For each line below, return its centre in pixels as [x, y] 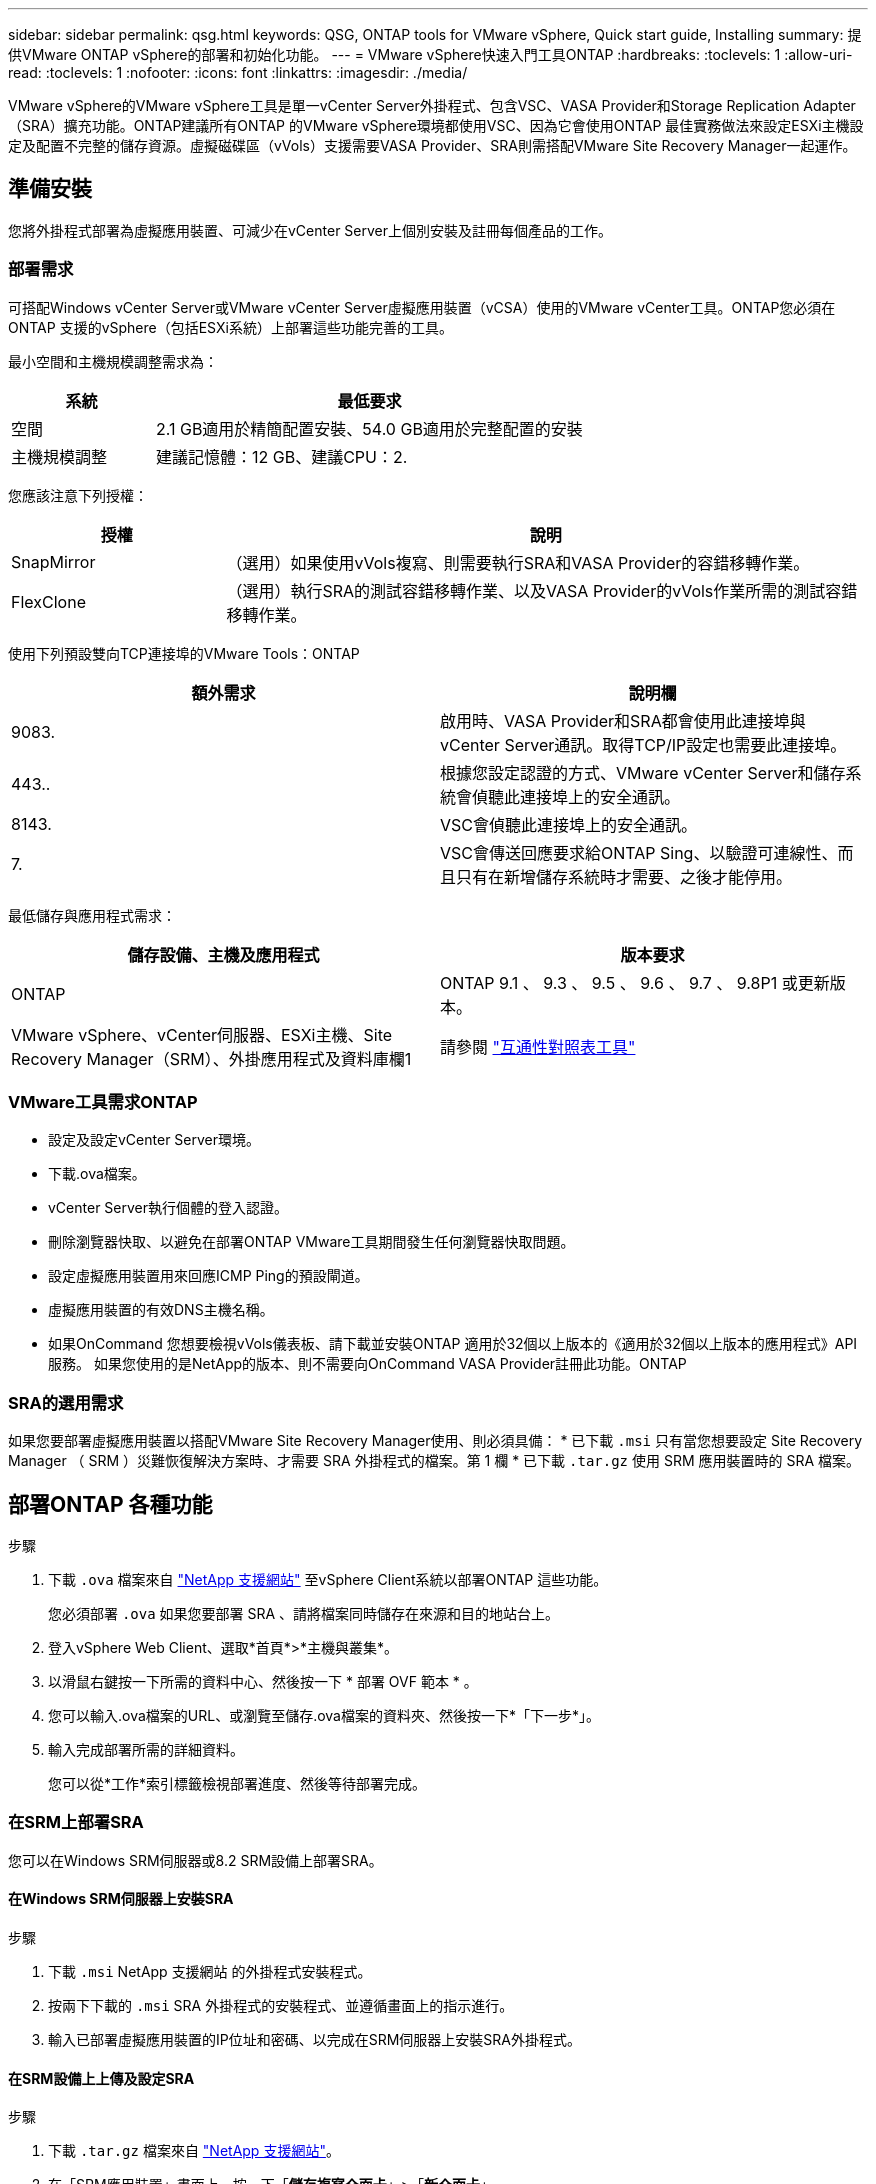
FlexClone [48, 601]
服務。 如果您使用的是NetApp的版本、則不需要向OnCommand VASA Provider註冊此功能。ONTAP [367, 1364]
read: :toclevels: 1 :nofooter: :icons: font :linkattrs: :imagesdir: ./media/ [238, 72]
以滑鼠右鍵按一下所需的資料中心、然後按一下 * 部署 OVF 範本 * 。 [263, 1681]
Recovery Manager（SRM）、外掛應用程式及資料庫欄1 [211, 1058]
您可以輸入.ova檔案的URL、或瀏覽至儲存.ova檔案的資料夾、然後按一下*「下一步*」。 [324, 1715]
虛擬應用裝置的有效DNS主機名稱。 [161, 1310]
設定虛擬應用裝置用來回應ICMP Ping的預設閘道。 [208, 1276]
